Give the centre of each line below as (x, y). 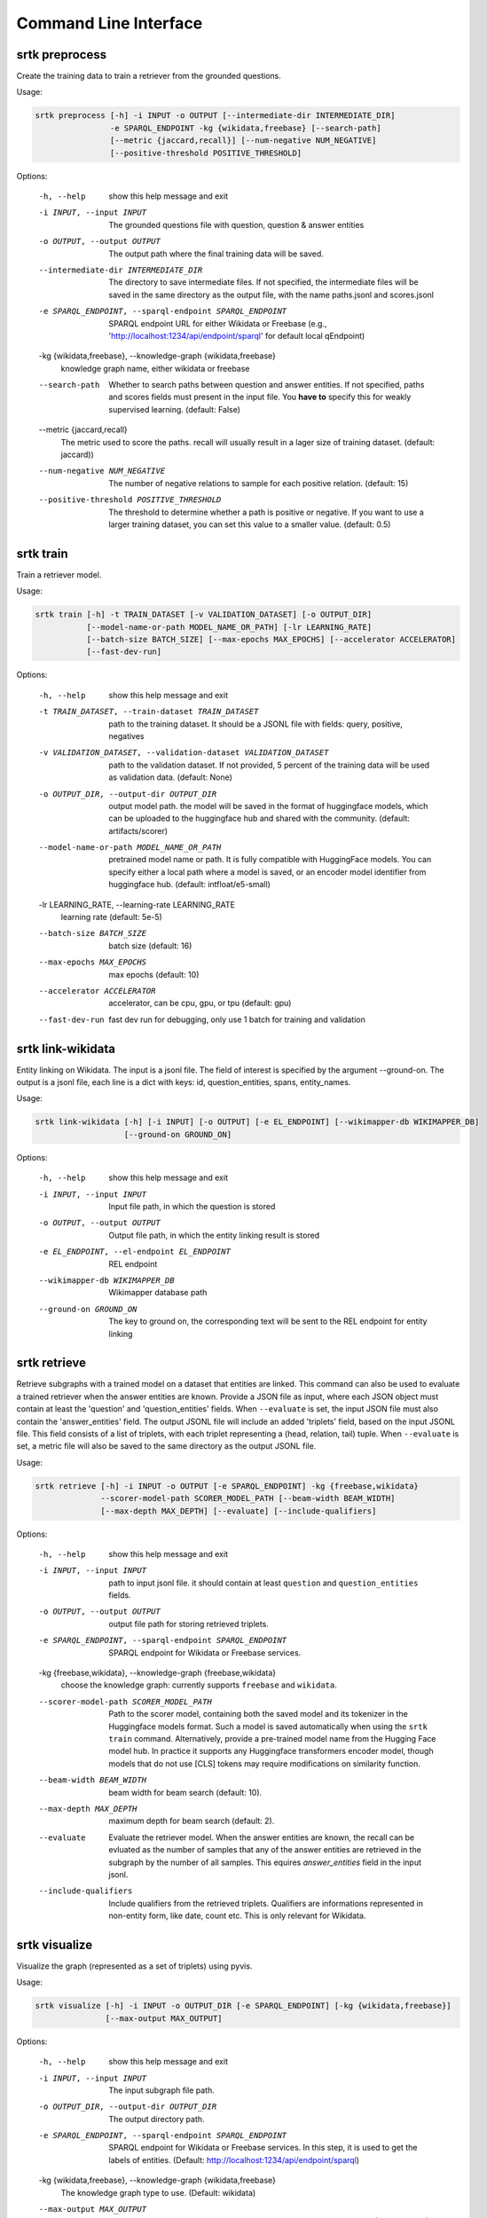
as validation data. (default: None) (170, 777)
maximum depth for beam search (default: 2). (192, 1821)
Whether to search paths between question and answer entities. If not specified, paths (267, 385)
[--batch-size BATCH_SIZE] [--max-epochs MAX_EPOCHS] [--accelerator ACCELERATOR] (271, 640)
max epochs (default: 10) (154, 974)
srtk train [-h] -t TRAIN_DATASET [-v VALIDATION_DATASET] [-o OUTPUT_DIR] (204, 615)
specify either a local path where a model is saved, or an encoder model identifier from (267, 872)
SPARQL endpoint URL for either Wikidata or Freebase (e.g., (218, 323)
